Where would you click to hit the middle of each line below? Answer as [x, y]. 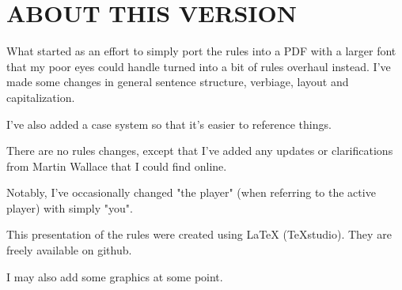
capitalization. [41, 97]
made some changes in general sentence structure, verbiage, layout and [178, 82]
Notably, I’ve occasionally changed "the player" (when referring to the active [191, 192]
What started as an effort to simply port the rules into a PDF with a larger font [201, 51]
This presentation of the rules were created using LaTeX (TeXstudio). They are [199, 234]
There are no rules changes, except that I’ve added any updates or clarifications [200, 151]
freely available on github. [69, 250]
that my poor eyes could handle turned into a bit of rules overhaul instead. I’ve [199, 66]
